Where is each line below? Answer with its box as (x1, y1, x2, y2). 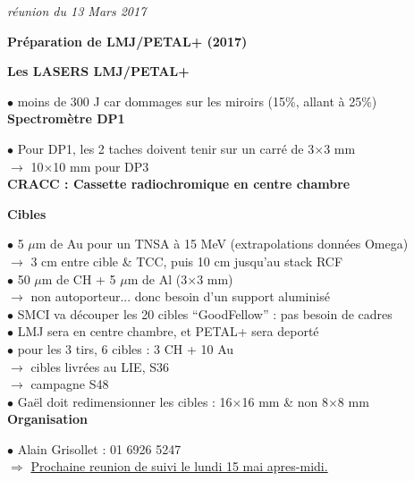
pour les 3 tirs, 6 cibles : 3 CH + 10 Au (17, 339, 234, 358)
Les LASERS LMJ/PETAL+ (7, 62, 190, 80)
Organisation (7, 409, 88, 428)
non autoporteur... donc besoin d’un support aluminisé (30, 287, 330, 306)
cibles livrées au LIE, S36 (30, 357, 169, 376)
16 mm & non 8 (241, 392, 328, 410)
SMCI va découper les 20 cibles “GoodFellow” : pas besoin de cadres (17, 304, 393, 323)
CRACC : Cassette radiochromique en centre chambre (7, 174, 351, 193)
